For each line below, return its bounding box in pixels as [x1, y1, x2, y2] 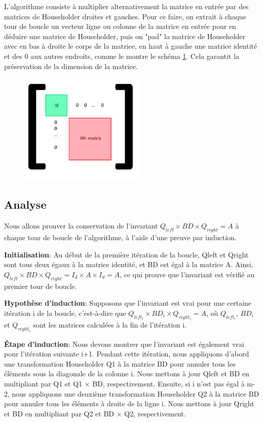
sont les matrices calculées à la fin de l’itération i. [33, 319, 187, 330]
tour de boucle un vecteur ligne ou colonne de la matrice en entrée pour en [4, 21, 236, 31]
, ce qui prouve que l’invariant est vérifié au [120, 269, 255, 279]
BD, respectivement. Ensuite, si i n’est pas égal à [92, 378, 245, 389]
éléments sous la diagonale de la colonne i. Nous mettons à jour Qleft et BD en [4, 368, 249, 379]
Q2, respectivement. [124, 408, 186, 418]
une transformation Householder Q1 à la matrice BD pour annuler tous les [4, 358, 236, 369]
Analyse [4, 197, 47, 212]
